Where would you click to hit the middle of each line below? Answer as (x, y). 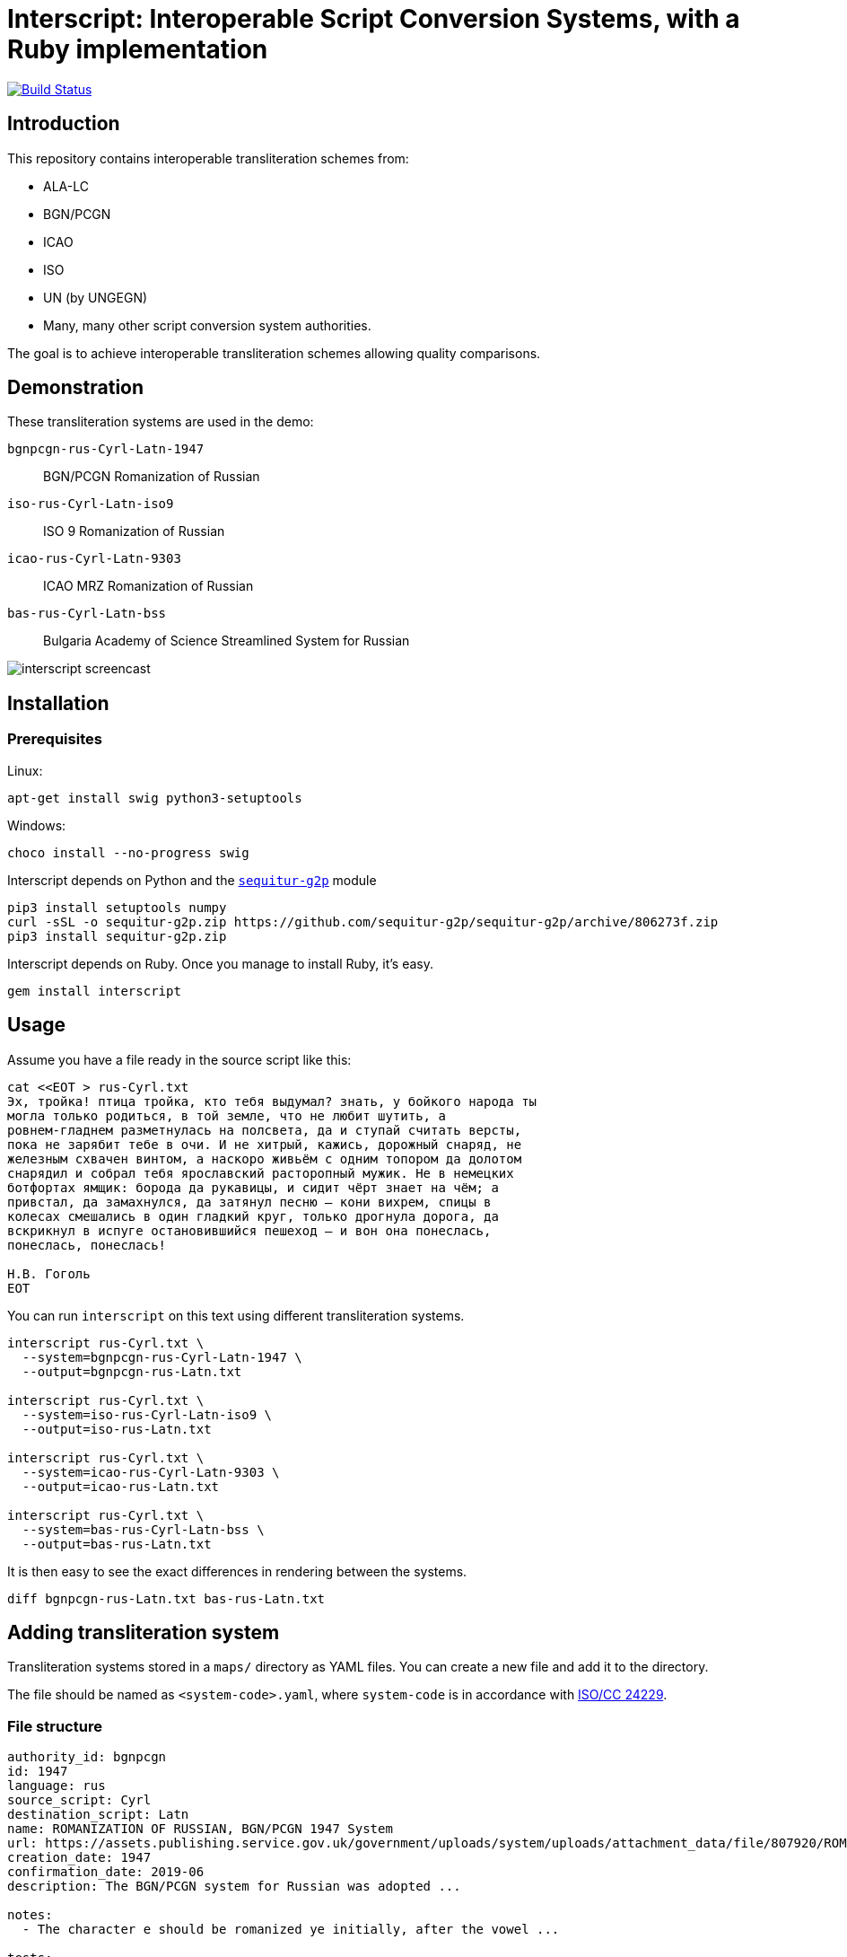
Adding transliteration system (144, 1632)
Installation (58, 703)
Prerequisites (55, 739)
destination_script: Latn (98, 1815)
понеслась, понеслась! (87, 1245)
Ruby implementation (138, 49)
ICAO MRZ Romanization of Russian (148, 586)
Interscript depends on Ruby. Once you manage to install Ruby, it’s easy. (221, 963)
